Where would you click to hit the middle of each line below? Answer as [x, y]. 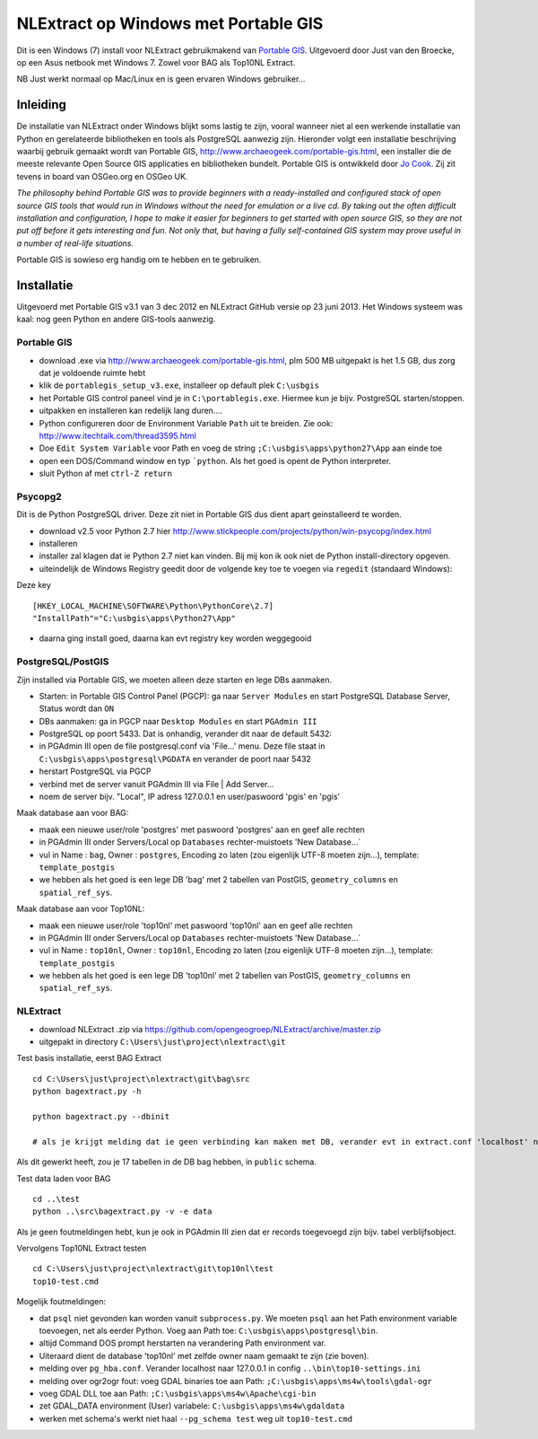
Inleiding [42, 105]
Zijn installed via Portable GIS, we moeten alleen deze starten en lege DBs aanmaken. [174, 680]
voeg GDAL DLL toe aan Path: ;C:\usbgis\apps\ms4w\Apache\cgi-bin [178, 1393]
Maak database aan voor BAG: [73, 813]
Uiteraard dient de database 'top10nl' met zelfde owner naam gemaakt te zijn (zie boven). [204, 1356]
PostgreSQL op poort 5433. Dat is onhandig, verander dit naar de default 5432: [185, 734]
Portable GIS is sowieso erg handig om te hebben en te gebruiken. [139, 259]
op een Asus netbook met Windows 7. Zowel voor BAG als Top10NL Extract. [156, 62]
